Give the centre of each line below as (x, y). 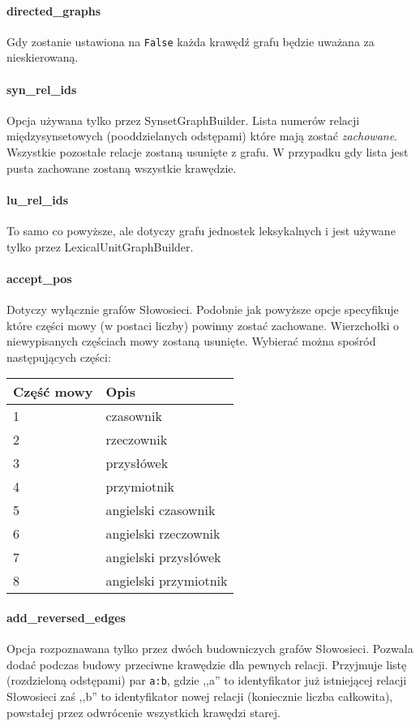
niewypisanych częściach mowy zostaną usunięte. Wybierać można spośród (191, 341)
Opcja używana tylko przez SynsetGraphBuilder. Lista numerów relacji (183, 120)
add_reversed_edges (66, 617)
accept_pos (39, 278)
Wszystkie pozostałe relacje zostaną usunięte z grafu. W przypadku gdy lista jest (208, 152)
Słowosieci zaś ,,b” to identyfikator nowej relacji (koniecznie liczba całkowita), (200, 696)
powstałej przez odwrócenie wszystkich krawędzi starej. (144, 712)
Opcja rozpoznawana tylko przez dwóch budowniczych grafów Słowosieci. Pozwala (210, 649)
